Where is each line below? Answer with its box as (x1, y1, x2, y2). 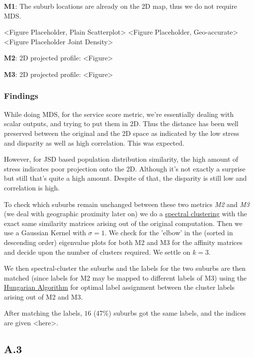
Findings (4, 90, 39, 102)
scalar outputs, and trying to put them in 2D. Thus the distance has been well (4, 118, 238, 129)
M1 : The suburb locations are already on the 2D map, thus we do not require (4, 1, 237, 11)
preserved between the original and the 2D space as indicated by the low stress (4, 128, 239, 138)
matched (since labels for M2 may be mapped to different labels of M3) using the (4, 272, 247, 282)
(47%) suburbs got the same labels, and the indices (93, 308, 246, 318)
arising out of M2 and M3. (4, 291, 83, 301)
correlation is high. (4, 182, 60, 192)
